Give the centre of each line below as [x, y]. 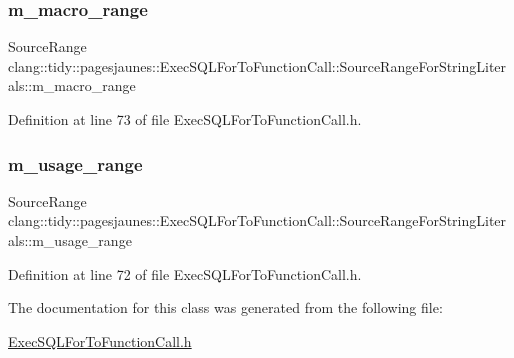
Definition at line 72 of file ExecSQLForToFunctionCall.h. [185, 273]
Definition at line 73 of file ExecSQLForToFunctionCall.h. [185, 119]
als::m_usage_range [70, 240]
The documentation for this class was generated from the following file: [225, 307]
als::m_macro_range [72, 85]
